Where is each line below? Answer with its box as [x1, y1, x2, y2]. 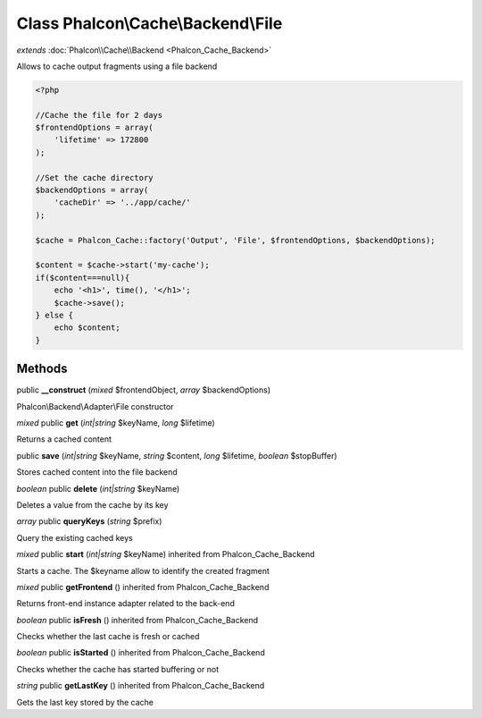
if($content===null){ [35, 273, 130, 283]
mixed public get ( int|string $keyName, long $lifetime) [16, 418, 216, 428]
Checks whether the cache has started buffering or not [16, 663, 219, 674]
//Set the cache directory [35, 173, 154, 182]
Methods [16, 361, 68, 376]
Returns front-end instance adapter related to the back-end [16, 598, 236, 609]
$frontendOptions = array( [35, 122, 154, 133]
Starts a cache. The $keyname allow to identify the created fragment [16, 565, 270, 576]
